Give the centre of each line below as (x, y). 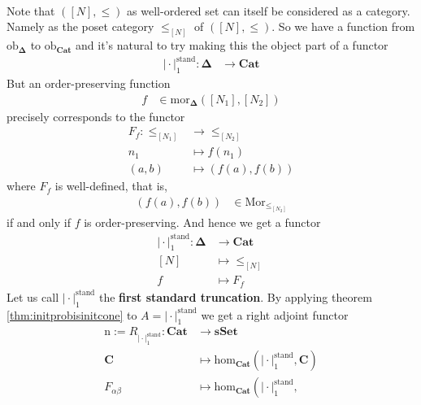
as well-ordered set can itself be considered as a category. (269, 10)
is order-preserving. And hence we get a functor (202, 222)
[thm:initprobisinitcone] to (72, 314)
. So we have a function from (343, 26)
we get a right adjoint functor (275, 314)
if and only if (39, 222)
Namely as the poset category (80, 26)
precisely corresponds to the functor (96, 116)
